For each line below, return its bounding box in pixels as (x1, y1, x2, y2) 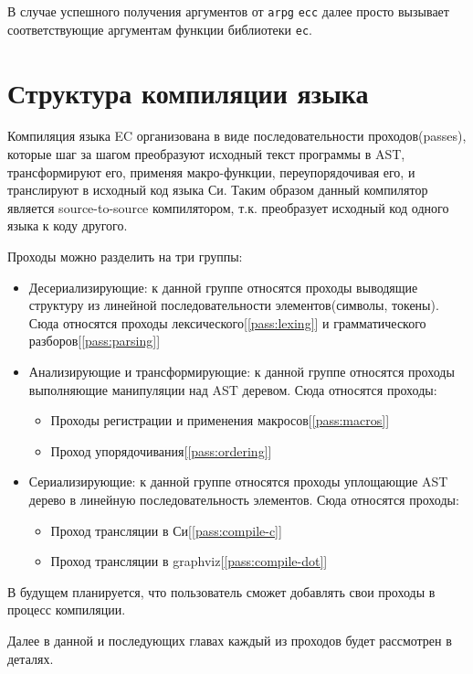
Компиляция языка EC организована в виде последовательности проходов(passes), (7, 126, 467, 145)
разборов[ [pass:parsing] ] (28, 331, 161, 350)
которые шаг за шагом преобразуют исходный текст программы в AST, (7, 144, 405, 164)
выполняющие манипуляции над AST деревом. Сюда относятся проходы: (28, 380, 437, 399)
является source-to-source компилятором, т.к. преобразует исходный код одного (7, 198, 449, 217)
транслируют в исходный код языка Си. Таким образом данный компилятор (7, 180, 428, 199)
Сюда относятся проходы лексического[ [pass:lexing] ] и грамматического (28, 313, 426, 332)
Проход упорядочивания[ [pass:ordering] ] (50, 441, 272, 460)
